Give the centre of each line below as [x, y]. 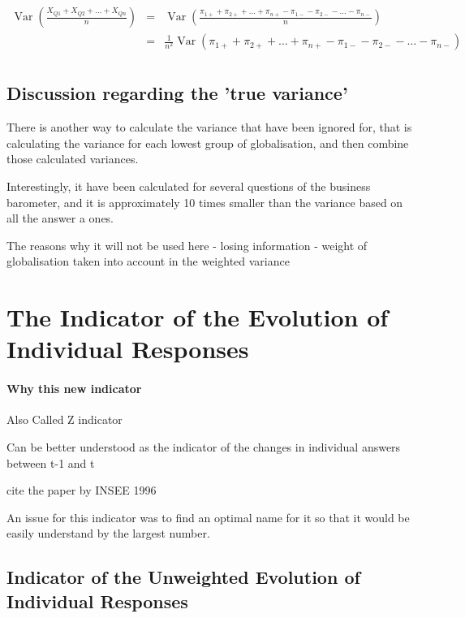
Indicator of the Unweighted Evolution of [183, 577]
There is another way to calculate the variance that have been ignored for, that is [209, 127]
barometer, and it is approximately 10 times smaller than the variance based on [205, 202]
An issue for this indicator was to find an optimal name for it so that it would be [208, 517]
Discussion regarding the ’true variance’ [177, 93]
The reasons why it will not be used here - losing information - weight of [187, 245]
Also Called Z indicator [65, 419]
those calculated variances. [73, 159]
